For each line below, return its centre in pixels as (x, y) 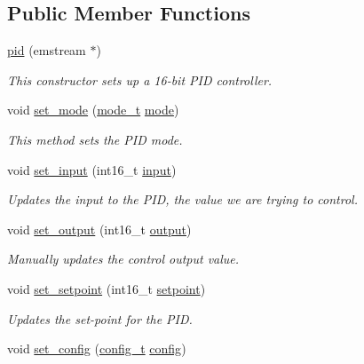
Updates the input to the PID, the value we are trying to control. (182, 199)
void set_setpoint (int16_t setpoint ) (107, 288)
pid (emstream (47, 50)
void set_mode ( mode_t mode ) (93, 110)
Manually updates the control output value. (123, 259)
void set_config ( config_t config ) (97, 348)
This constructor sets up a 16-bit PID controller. (140, 79)
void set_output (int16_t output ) (99, 229)
